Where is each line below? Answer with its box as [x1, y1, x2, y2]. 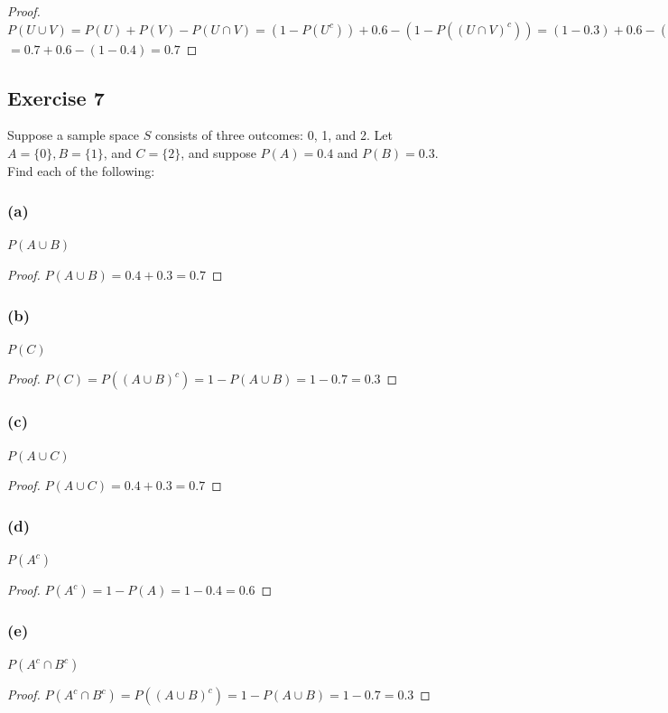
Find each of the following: [7, 161, 155, 180]
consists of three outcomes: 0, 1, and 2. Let [154, 125, 393, 144]
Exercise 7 [7, 83, 105, 111]
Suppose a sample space [7, 125, 140, 144]
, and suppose [181, 143, 256, 162]
